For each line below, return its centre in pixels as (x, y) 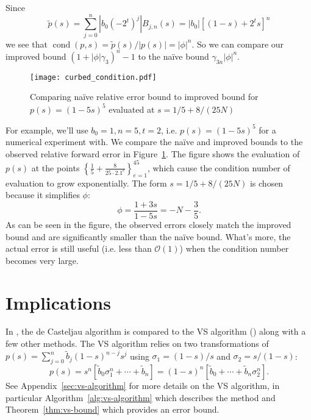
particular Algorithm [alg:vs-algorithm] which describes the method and (141, 397)
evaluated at (132, 109)
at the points (55, 167)
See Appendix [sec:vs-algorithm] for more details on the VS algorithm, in (143, 385)
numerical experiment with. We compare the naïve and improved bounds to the (154, 142)
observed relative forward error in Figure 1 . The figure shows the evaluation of (153, 153)
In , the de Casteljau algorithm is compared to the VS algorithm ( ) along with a (156, 331)
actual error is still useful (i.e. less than (79, 248)
